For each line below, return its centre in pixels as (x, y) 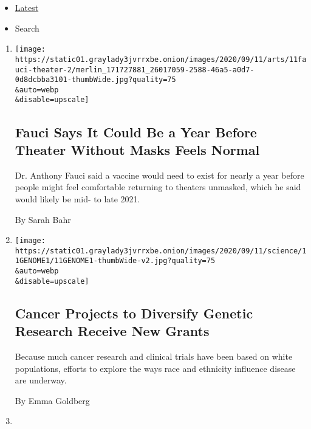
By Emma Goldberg (52, 400)
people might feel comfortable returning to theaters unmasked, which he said (158, 187)
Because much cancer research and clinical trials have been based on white (154, 356)
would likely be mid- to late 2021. (77, 198)
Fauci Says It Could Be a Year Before (136, 132)
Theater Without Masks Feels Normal (137, 149)
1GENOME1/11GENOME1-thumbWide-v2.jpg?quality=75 (115, 261)
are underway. (41, 380)
